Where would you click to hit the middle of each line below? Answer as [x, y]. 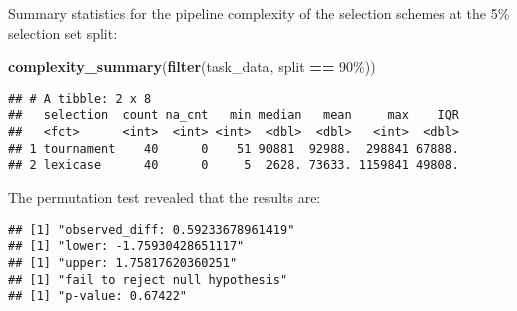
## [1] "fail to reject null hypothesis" [148, 279]
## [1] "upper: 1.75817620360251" [123, 262]
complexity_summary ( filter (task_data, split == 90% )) [192, 66]
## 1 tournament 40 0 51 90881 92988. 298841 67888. [234, 148]
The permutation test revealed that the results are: [164, 197]
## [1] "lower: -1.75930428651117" [126, 246]
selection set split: [63, 32]
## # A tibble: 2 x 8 [80, 98]
